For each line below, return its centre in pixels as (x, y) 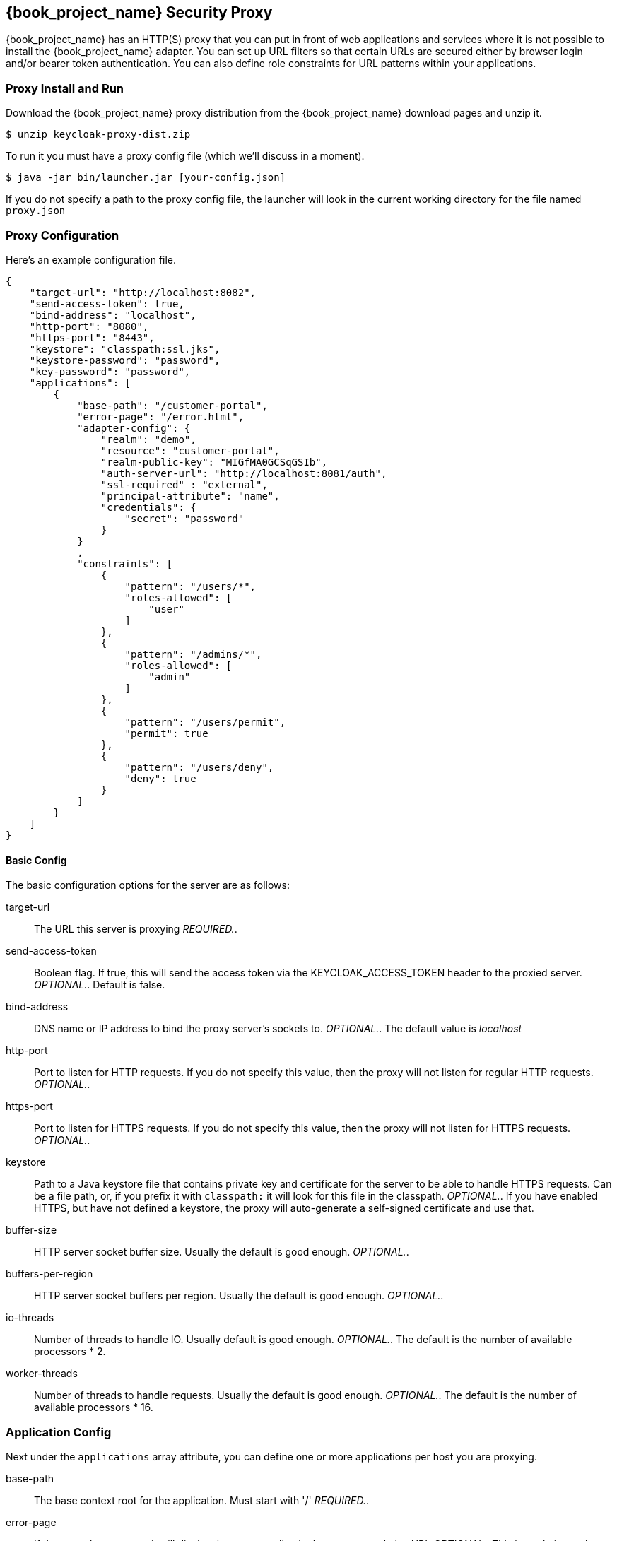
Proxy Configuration (63, 235)
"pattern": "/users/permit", (205, 722)
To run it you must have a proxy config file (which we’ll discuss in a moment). (185, 156)
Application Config (59, 1432)
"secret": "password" (184, 518)
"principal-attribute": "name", (190, 496)
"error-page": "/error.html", (161, 417)
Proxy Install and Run (65, 88)
